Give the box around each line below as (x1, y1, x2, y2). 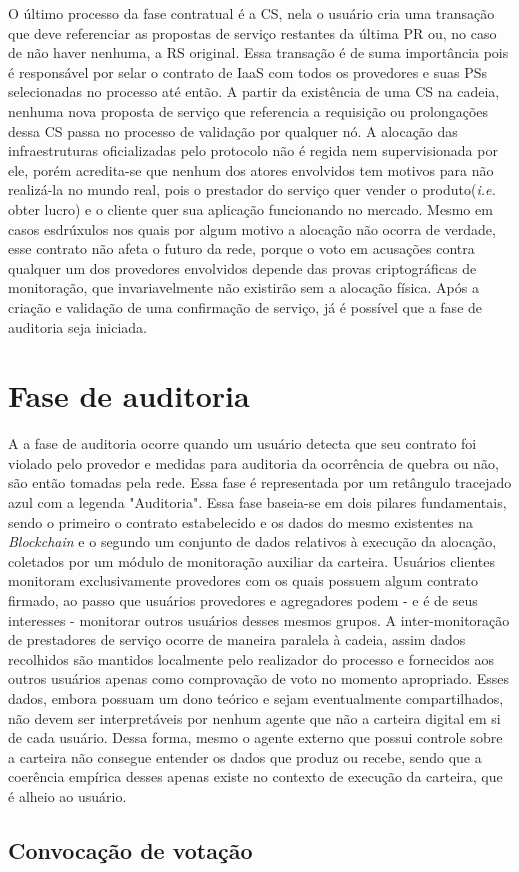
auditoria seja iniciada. (8, 316, 147, 337)
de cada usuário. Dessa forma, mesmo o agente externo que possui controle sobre (8, 727, 503, 748)
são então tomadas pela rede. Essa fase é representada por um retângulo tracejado (8, 472, 512, 493)
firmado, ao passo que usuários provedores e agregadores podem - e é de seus (8, 589, 478, 610)
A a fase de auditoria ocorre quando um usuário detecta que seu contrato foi (8, 433, 477, 454)
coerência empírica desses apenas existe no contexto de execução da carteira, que (8, 766, 503, 787)
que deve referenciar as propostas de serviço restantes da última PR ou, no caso (8, 22, 497, 43)
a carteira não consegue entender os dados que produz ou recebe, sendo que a (8, 746, 482, 767)
